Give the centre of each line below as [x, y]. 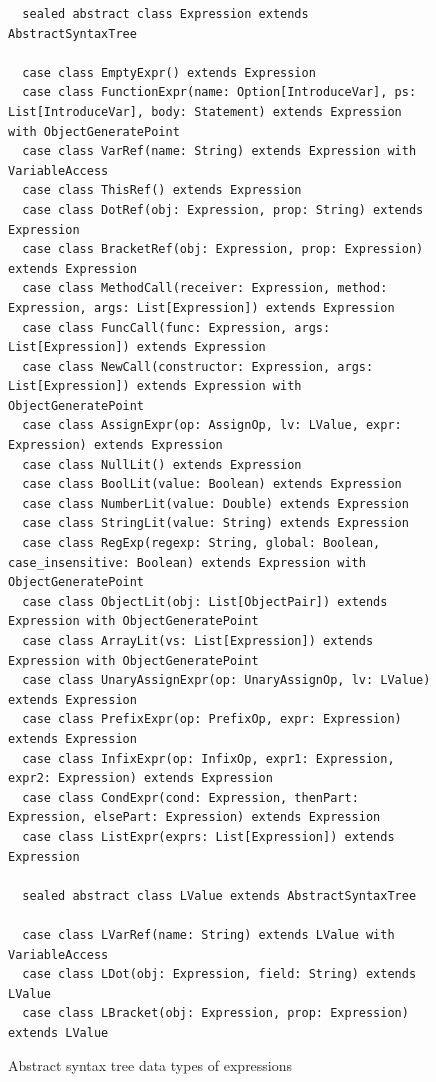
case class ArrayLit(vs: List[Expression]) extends [198, 641]
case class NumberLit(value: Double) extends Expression [215, 503]
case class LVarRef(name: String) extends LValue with [208, 934]
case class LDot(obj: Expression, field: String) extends [219, 974]
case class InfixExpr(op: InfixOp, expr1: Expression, [208, 758]
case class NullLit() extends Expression [162, 464]
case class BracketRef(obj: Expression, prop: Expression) [223, 249]
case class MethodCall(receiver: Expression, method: [205, 288]
